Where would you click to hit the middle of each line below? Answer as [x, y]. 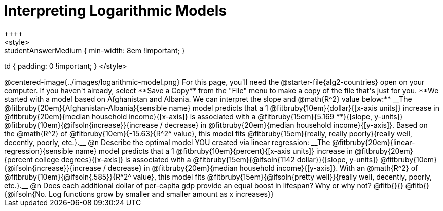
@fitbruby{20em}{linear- [374, 142]
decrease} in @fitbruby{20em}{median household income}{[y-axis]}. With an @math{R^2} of [263, 168]
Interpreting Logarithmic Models [116, 11]
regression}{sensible [39, 151]
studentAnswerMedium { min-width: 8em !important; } [95, 50]
